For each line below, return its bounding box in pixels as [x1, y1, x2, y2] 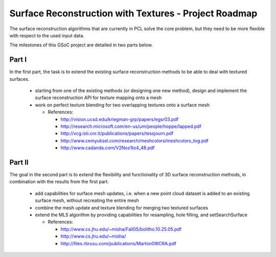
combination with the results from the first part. [9, 179, 109, 185]
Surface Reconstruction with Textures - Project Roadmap [9, 8, 258, 19]
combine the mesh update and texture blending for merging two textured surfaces [35, 204, 209, 211]
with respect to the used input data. [9, 32, 84, 38]
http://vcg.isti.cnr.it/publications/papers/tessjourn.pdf [60, 130, 174, 136]
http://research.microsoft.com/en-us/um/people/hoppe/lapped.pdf [60, 123, 202, 129]
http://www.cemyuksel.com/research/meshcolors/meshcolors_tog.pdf [60, 137, 209, 144]
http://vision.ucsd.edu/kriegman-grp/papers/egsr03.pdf [60, 116, 179, 122]
